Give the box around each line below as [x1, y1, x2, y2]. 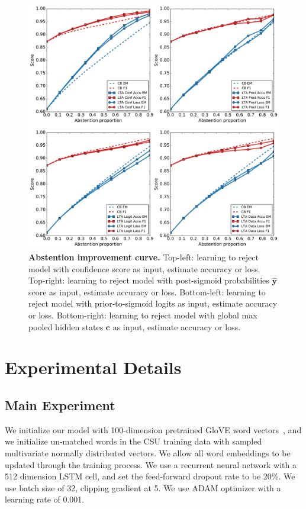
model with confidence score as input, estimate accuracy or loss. [28, 262, 260, 275]
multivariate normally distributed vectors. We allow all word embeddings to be [5, 446, 291, 459]
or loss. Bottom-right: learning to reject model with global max [28, 308, 257, 321]
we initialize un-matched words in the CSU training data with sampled [5, 435, 262, 447]
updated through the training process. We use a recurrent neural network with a [5, 458, 297, 471]
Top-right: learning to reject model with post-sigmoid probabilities [28, 274, 269, 286]
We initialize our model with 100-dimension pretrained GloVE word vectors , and [5, 423, 302, 436]
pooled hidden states [28, 320, 104, 333]
